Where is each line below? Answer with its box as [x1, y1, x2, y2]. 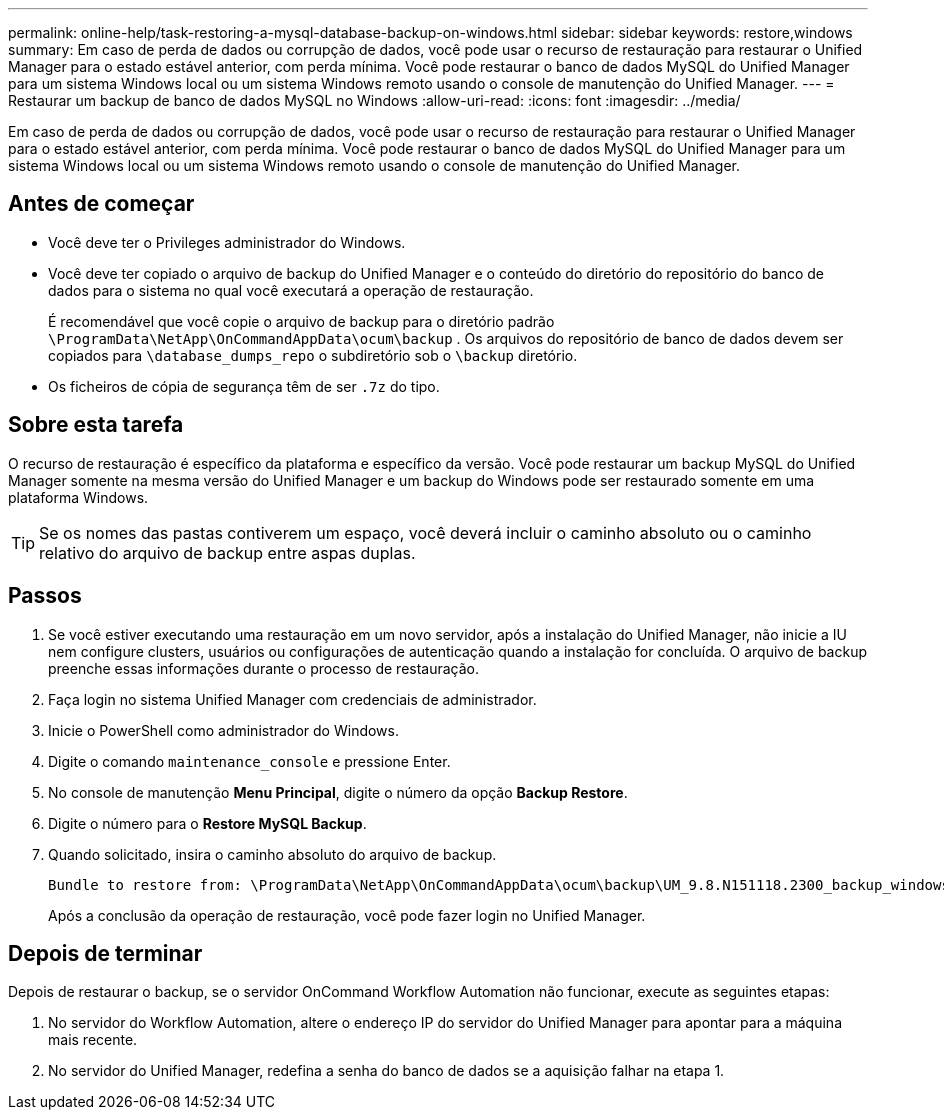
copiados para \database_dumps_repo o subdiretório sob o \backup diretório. [48, 346, 578, 364]
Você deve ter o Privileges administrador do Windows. [48, 233, 406, 251]
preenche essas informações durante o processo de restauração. [48, 659, 480, 677]
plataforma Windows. [8, 488, 149, 506]
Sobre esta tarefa [8, 412, 184, 438]
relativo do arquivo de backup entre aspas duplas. [39, 542, 416, 563]
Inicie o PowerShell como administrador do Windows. [48, 721, 399, 739]
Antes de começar [8, 191, 195, 217]
